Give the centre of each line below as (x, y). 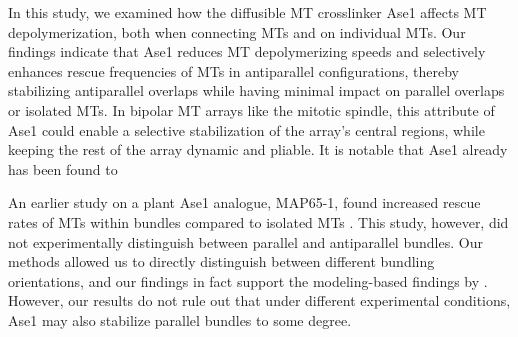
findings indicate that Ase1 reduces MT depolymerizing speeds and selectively (247, 51)
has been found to (63, 168)
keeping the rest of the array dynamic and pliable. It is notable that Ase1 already (258, 149)
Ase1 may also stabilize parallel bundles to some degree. (180, 319)
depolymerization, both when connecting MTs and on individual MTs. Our (237, 31)
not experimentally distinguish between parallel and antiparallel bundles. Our (245, 241)
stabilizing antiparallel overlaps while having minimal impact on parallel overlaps (256, 90)
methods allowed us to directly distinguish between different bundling (221, 261)
